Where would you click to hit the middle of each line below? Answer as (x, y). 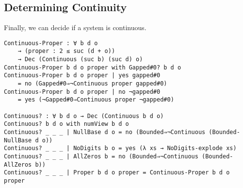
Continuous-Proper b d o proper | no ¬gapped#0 (82, 92)
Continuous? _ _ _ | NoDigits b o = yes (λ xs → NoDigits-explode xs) (120, 148)
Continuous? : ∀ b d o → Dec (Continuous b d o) (84, 116)
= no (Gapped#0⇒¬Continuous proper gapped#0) (92, 84)
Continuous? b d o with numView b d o (66, 124)
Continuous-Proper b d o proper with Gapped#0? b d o (93, 67)
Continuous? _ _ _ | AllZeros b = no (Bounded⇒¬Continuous (101, 156)
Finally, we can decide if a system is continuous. (75, 27)
